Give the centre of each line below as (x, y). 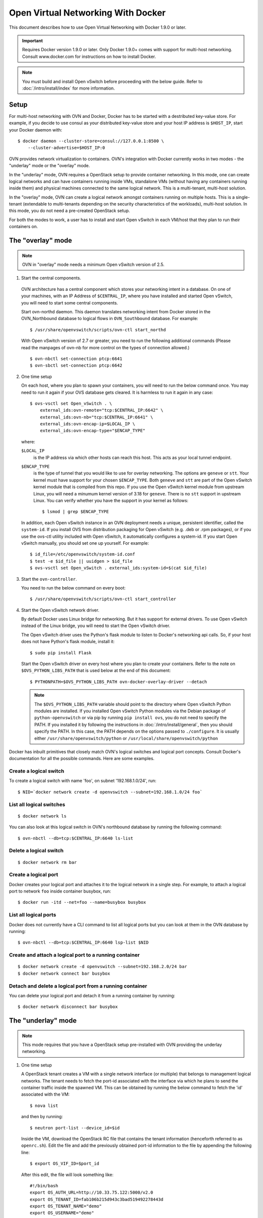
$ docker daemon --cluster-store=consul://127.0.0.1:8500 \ (91, 141)
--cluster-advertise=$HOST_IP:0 (66, 148)
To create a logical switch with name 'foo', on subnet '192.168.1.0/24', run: (83, 781)
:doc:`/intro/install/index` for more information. (69, 88)
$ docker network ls (42, 816)
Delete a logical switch (36, 851)
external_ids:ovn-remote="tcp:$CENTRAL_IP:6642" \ (102, 410)
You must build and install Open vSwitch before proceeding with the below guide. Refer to (112, 81)
